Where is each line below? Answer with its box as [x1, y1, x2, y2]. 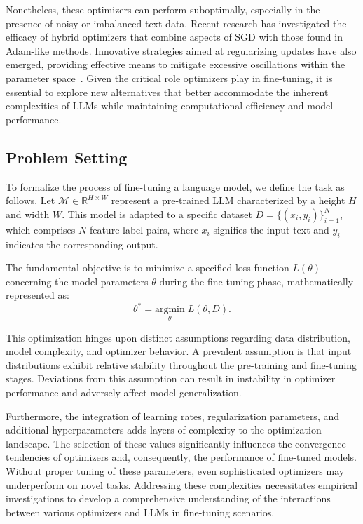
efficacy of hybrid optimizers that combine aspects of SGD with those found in [6, 29, 343, 44]
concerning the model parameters [6, 274, 149, 288]
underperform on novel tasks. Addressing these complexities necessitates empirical [6, 477, 358, 492]
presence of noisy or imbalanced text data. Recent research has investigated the [6, 15, 347, 30]
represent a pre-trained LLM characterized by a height [111, 193, 345, 208]
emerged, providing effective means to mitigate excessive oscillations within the [6, 57, 345, 72]
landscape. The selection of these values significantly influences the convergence [6, 436, 346, 450]
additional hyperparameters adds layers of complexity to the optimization [6, 422, 322, 437]
